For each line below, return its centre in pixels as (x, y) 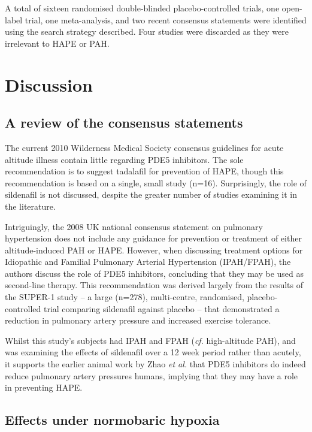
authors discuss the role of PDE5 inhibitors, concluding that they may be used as (155, 273)
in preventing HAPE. (44, 387)
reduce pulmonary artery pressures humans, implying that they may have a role (152, 375)
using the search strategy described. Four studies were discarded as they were (147, 31)
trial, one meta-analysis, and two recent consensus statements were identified (166, 19)
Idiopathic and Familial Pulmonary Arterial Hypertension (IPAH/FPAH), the (148, 262)
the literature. (30, 206)
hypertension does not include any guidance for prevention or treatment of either (153, 238)
